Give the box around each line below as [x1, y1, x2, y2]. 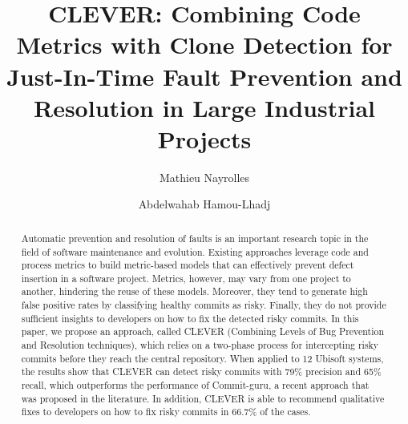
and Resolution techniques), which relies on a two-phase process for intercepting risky [21, 338, 379, 352]
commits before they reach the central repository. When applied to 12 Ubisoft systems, [21, 351, 384, 365]
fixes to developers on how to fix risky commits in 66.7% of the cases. [21, 405, 311, 418]
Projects [157, 122, 252, 155]
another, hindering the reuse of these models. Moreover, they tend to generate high [21, 285, 368, 298]
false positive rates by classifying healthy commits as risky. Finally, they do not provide [21, 298, 386, 312]
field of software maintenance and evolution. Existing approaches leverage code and [21, 244, 369, 258]
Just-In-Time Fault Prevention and [6, 59, 402, 92]
